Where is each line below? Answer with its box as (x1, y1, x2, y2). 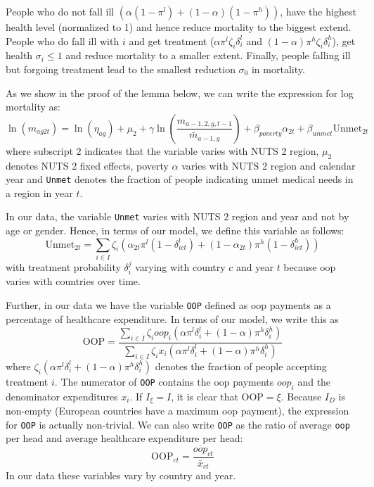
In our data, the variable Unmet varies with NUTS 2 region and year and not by (6, 209, 349, 224)
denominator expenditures (6, 388, 118, 403)
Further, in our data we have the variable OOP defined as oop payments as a (6, 298, 331, 312)
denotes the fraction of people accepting (155, 358, 327, 373)
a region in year (6, 185, 73, 200)
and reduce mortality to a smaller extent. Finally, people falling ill (65, 48, 351, 63)
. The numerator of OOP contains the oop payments (54, 374, 274, 388)
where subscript (6, 143, 73, 158)
